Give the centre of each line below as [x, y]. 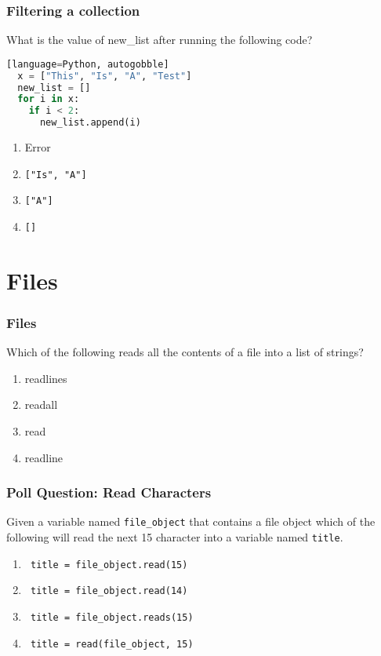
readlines [46, 378]
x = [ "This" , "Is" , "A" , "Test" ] [105, 76]
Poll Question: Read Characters [109, 492]
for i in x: [49, 99]
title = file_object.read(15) [109, 565]
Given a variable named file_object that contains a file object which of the [191, 521]
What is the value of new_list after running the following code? [160, 40]
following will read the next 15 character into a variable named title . [175, 537]
